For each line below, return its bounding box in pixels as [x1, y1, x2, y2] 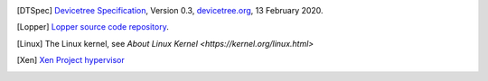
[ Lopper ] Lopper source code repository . [16, 22, 169, 32]
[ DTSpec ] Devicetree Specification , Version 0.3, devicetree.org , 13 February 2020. [16, 5, 324, 15]
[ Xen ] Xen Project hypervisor [16, 55, 126, 66]
